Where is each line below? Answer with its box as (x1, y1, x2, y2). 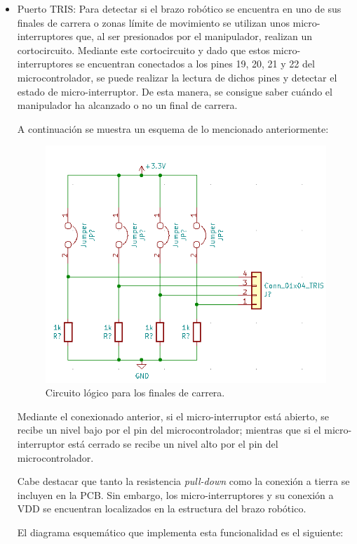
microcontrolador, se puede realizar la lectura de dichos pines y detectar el (17, 70, 337, 84)
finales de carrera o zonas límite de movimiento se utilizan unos (17, 15, 290, 30)
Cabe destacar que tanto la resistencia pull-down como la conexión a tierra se (17, 474, 350, 488)
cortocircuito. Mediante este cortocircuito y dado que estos (17, 42, 270, 57)
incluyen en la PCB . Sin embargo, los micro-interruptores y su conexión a (17, 487, 334, 502)
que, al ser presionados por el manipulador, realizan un (76, 29, 313, 44)
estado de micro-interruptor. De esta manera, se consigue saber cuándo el (17, 84, 332, 98)
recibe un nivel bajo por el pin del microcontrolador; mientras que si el (17, 422, 321, 437)
